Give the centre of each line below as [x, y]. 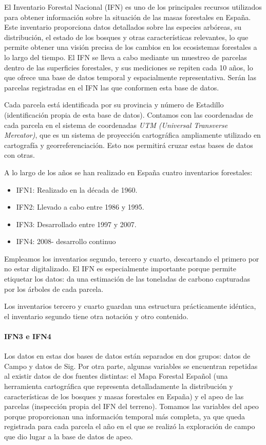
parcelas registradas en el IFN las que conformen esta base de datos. [112, 87]
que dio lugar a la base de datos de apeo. [69, 436]
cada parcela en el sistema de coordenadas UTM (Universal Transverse [116, 125]
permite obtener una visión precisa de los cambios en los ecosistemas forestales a [131, 47]
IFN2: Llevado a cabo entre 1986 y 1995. [80, 207]
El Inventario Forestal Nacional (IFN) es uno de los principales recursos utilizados [133, 7]
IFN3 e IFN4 [28, 336]
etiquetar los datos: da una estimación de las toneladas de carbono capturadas [127, 279]
